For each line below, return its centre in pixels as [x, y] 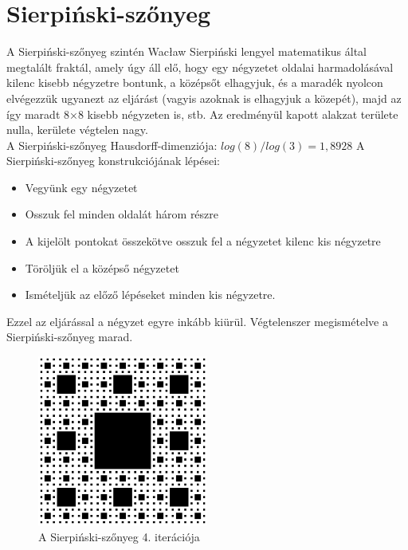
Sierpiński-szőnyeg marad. [70, 337]
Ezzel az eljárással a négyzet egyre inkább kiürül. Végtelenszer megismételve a [197, 321]
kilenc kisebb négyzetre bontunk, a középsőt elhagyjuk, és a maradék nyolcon [195, 82]
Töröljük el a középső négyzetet [102, 267]
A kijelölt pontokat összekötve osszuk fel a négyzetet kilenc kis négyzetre [203, 241]
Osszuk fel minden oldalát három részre [122, 214]
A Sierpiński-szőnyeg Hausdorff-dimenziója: [112, 145]
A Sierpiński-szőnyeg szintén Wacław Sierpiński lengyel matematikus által [186, 51]
